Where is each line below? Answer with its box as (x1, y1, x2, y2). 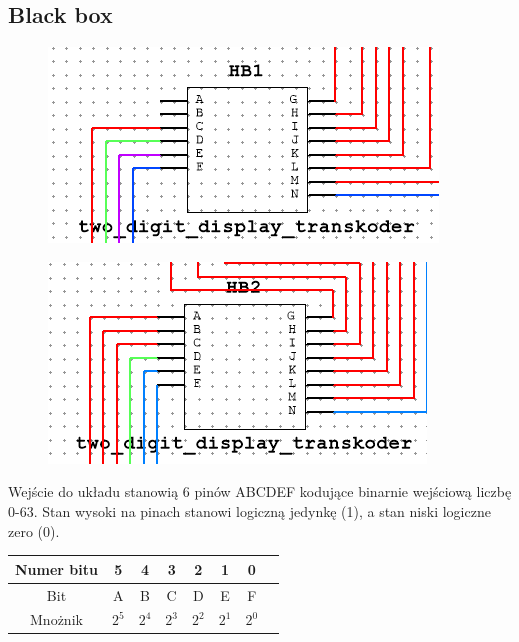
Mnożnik (30, 609, 83, 630)
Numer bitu (15, 558, 98, 579)
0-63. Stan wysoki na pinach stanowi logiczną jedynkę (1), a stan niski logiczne (8, 500, 491, 521)
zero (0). (8, 520, 60, 541)
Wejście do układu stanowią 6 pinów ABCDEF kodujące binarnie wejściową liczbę (8, 481, 512, 502)
